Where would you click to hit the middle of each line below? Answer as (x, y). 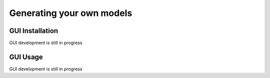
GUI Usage (26, 57)
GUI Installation (34, 31)
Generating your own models (71, 13)
